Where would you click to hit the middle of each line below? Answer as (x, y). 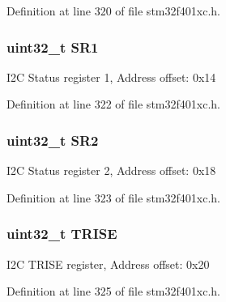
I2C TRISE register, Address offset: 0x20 (108, 264)
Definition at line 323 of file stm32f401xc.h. (113, 197)
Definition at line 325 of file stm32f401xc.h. (113, 291)
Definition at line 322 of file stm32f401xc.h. (113, 104)
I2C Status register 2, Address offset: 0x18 (111, 170)
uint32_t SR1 (53, 47)
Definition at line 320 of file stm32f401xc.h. (113, 11)
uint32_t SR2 (53, 140)
